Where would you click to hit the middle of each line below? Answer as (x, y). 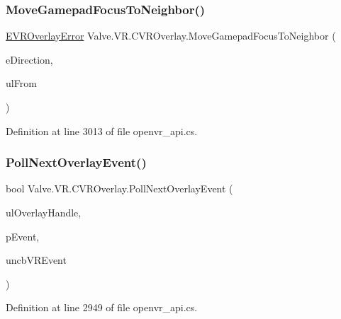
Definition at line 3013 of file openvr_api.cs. (102, 130)
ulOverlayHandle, (44, 212)
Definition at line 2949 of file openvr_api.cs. (102, 307)
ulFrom (21, 83)
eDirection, (29, 59)
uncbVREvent (36, 260)
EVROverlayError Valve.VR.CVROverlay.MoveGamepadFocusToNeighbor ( (171, 36)
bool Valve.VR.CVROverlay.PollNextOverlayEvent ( (119, 188)
